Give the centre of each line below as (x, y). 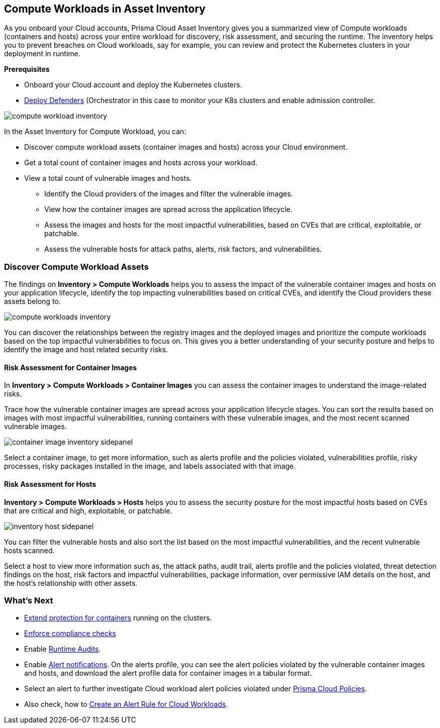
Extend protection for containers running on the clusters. (118, 618)
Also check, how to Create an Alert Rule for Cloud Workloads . (126, 704)
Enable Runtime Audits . (63, 649)
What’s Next (29, 600)
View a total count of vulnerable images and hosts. (108, 178)
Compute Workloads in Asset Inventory (105, 9)
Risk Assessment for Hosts (50, 484)
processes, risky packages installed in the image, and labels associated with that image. (150, 466)
